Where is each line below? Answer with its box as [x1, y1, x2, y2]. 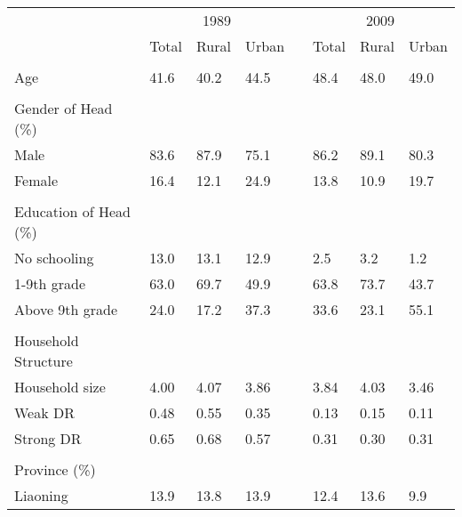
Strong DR [14, 428, 82, 448]
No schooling [14, 247, 94, 268]
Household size [14, 376, 106, 397]
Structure [14, 351, 73, 371]
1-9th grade [14, 273, 86, 294]
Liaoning [14, 485, 68, 505]
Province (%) [14, 459, 96, 480]
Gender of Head [14, 98, 113, 118]
